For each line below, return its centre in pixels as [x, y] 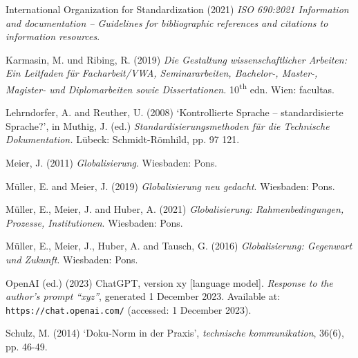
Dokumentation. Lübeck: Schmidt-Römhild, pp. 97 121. [123, 139]
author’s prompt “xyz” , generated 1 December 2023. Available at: [143, 296]
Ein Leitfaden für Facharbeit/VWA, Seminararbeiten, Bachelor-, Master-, [162, 73]
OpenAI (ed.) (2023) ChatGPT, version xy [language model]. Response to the [169, 282]
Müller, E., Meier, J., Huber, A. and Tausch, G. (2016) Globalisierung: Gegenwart [179, 246]
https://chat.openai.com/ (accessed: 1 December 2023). [129, 309]
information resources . [53, 36]
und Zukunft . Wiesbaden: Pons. [72, 259]
